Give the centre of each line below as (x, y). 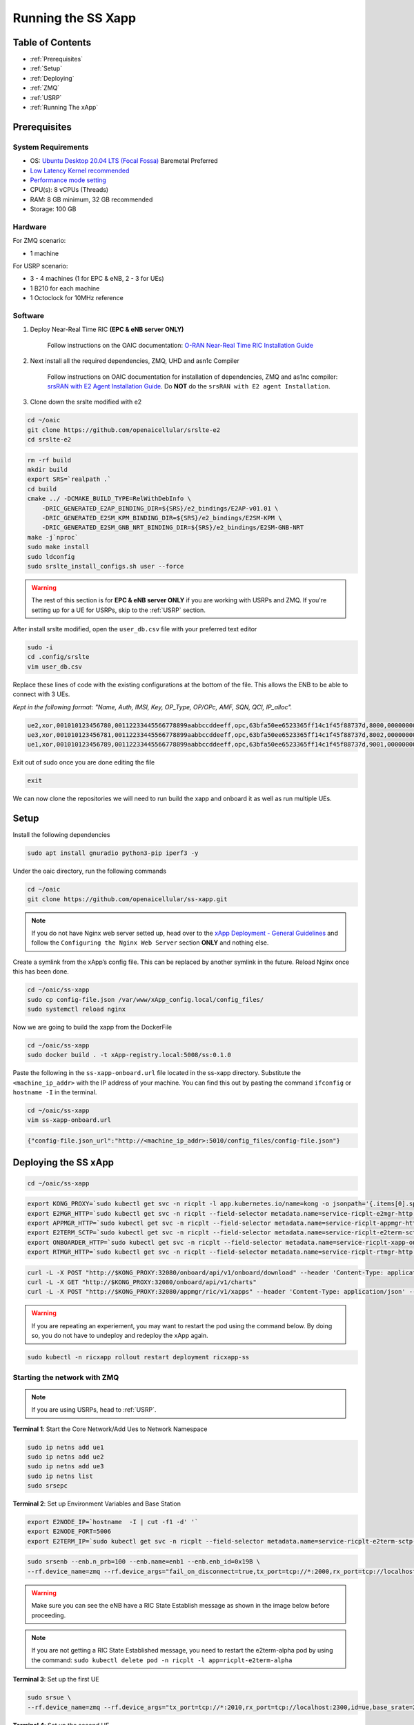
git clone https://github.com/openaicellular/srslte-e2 (124, 430)
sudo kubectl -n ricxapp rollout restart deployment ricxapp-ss (138, 1357)
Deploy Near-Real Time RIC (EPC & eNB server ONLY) (107, 329)
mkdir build (48, 470)
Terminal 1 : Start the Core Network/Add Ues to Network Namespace (110, 1429)
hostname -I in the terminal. (55, 1092)
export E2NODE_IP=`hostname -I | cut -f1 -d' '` (113, 1522)
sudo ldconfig (51, 556)
